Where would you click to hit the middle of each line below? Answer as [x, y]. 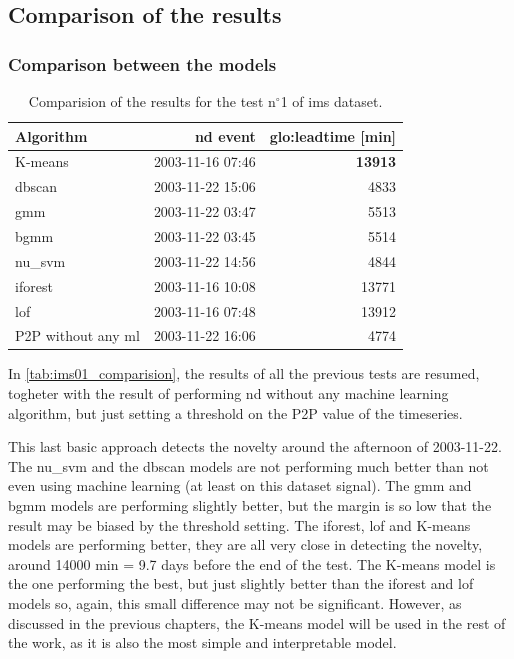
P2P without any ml [77, 335]
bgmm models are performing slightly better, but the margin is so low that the [250, 505]
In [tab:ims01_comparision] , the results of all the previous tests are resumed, [244, 373]
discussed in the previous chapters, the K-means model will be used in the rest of [257, 622]
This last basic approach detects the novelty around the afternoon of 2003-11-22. [255, 446]
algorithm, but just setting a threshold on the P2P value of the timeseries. [235, 412]
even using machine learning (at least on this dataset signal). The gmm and [240, 485]
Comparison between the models [142, 63]
